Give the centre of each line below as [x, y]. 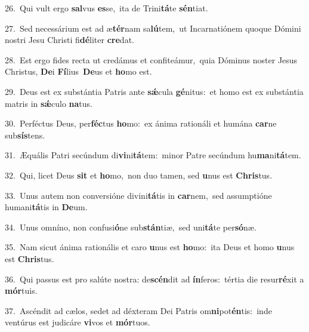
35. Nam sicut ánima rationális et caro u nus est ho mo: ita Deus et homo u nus [150, 247]
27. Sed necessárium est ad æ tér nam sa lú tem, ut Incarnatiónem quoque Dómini [153, 28]
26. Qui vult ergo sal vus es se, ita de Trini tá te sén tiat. [106, 8]
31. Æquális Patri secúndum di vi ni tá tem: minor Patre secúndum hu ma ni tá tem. [153, 155]
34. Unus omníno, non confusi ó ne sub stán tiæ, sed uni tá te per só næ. [131, 227]
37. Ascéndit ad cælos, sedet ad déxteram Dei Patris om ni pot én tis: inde [138, 310]
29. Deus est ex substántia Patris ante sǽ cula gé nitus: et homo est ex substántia [154, 91]
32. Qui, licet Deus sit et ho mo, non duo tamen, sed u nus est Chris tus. [139, 175]
